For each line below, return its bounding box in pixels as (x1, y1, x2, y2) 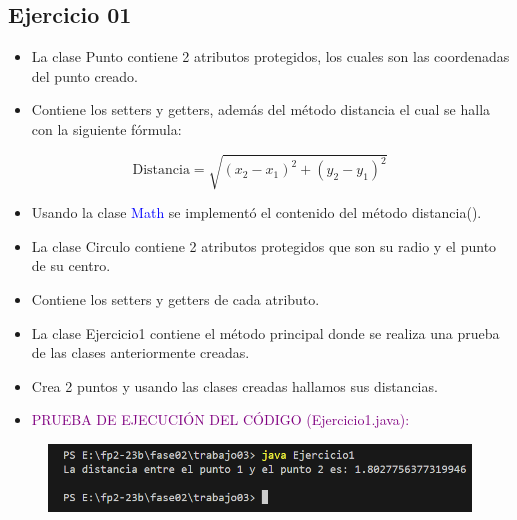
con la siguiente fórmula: (31, 118, 182, 139)
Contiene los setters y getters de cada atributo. (31, 288, 320, 309)
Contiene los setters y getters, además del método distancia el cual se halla (31, 99, 491, 120)
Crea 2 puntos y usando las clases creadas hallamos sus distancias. (31, 375, 438, 396)
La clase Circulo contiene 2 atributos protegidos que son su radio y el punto (31, 235, 497, 256)
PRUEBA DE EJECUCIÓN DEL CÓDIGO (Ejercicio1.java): (31, 409, 410, 430)
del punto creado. (31, 65, 139, 86)
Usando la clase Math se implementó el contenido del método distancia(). (31, 202, 482, 223)
